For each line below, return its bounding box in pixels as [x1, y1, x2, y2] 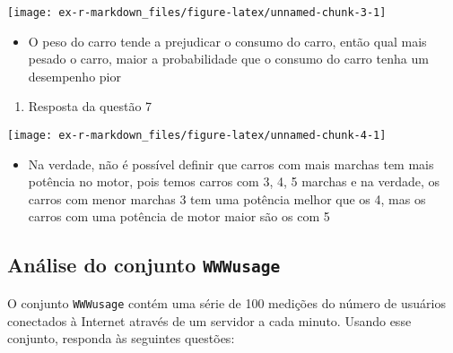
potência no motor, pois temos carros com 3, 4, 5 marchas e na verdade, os [28, 172, 440, 191]
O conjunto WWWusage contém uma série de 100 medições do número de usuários [7, 293, 446, 312]
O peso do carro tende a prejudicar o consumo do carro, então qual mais [28, 31, 427, 50]
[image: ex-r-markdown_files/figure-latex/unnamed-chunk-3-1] [7, 6, 387, 19]
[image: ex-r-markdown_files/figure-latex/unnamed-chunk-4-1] [7, 129, 387, 142]
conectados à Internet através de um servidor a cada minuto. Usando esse [7, 311, 412, 330]
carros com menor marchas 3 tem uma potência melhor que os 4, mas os [28, 189, 426, 208]
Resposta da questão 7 [28, 97, 152, 116]
